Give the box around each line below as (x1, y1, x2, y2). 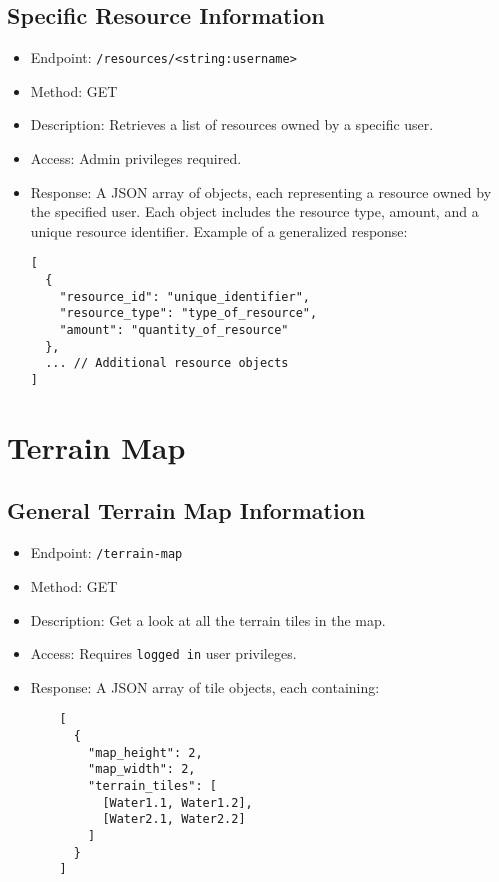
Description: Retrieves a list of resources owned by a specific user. (30, 114, 434, 135)
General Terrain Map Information (7, 495, 366, 526)
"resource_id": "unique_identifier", (59, 289, 310, 304)
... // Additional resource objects (45, 356, 289, 371)
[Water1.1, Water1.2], (102, 795, 253, 810)
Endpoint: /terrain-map (30, 542, 183, 563)
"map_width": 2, (88, 762, 196, 777)
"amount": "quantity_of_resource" (59, 323, 289, 338)
